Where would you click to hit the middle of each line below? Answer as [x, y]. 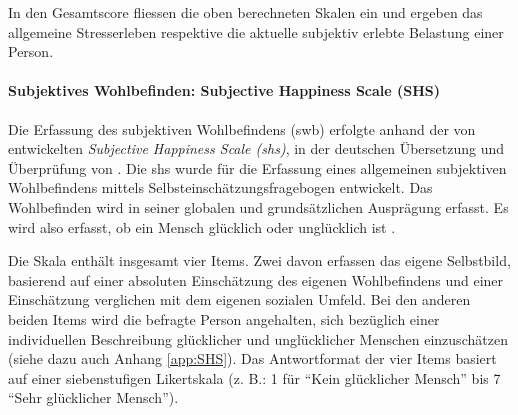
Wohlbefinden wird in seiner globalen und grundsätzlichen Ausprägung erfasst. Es [258, 206]
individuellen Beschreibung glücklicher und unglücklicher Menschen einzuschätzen [258, 338]
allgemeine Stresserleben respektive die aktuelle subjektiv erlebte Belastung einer [256, 31]
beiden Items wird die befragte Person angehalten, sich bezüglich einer [224, 318]
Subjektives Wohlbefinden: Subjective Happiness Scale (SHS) [224, 90]
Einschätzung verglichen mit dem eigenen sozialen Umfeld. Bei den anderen [239, 299]
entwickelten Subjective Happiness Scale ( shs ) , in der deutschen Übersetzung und [256, 148]
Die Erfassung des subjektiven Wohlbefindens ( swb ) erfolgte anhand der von [242, 128]
